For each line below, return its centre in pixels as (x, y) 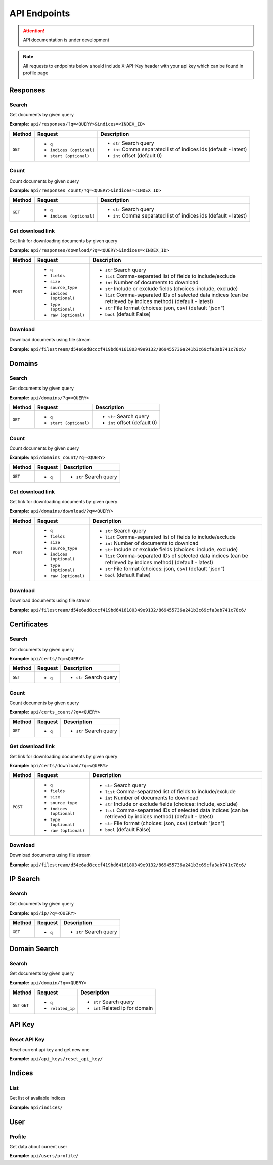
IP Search (25, 879)
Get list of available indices (37, 1098)
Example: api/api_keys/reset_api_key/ (56, 1059)
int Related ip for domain (123, 1008)
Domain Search (34, 948)
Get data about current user (38, 1146)
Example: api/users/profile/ (44, 1156)
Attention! (34, 31)
